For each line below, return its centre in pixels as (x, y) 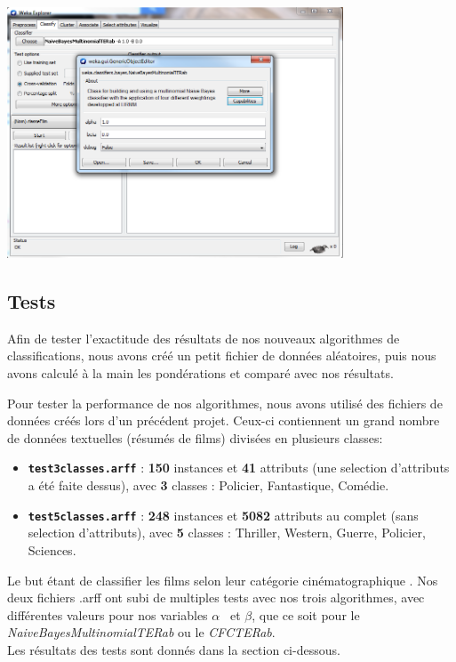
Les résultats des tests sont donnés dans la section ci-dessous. (174, 649)
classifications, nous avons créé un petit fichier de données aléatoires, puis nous (222, 355)
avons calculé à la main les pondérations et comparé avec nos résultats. (200, 373)
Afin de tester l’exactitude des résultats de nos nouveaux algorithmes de (204, 338)
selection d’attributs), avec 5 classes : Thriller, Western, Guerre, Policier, (227, 533)
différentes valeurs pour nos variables (108, 614)
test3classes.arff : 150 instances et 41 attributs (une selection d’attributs (239, 468)
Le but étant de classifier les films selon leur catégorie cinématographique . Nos (223, 580)
